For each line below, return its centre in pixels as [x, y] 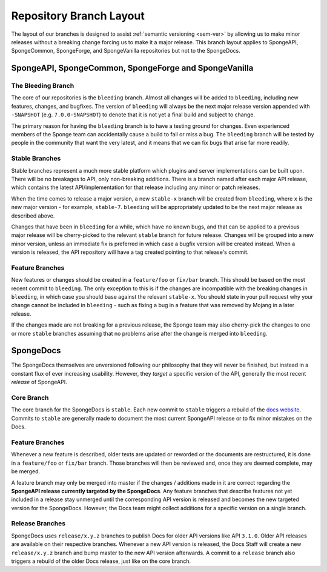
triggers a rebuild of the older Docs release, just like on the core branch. [101, 561]
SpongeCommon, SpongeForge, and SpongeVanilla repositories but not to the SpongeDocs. [126, 51]
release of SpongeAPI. [39, 382]
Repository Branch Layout [78, 16]
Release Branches [38, 524]
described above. [33, 216]
